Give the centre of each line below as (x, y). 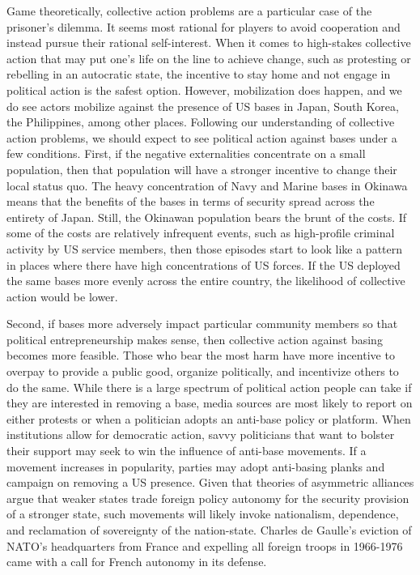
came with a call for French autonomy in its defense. (137, 562)
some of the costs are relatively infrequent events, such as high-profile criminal (201, 233)
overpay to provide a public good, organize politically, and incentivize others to (203, 371)
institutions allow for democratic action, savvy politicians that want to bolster (201, 434)
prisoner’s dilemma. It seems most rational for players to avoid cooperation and (204, 26)
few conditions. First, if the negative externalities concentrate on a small (186, 153)
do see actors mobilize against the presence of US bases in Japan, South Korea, (203, 106)
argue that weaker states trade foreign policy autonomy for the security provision (208, 498)
